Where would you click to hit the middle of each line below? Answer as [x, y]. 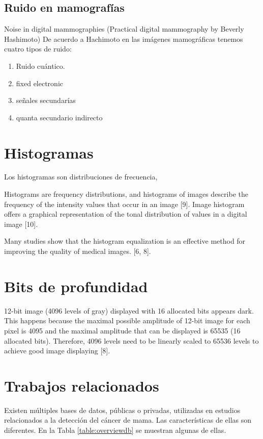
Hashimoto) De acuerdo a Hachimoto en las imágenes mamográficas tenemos [124, 38]
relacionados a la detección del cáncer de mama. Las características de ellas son [128, 420]
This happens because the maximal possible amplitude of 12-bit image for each [127, 320]
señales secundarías [46, 100]
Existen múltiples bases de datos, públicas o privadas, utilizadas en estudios [122, 410]
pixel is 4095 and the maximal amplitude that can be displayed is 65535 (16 [122, 330]
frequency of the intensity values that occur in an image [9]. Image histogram [124, 204]
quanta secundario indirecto [59, 117]
